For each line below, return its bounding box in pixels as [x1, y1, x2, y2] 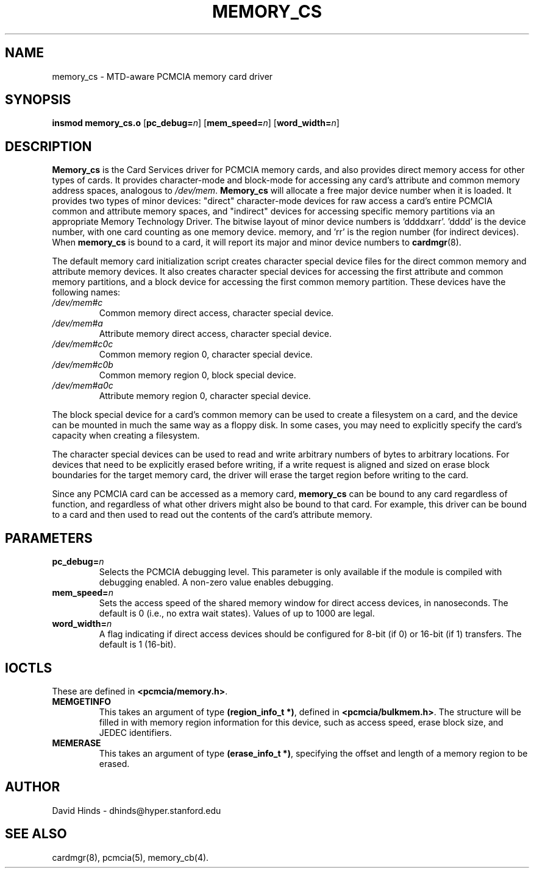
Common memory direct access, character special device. [99, 308, 334, 319]
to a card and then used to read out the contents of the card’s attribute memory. [52, 509, 372, 520]
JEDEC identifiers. [99, 727, 172, 738]
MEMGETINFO [52, 696, 111, 707]
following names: [52, 287, 121, 298]
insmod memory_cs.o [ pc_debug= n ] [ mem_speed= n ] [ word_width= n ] [52, 118, 340, 129]
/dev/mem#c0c [52, 339, 113, 350]
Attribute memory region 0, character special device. [99, 391, 311, 401]
